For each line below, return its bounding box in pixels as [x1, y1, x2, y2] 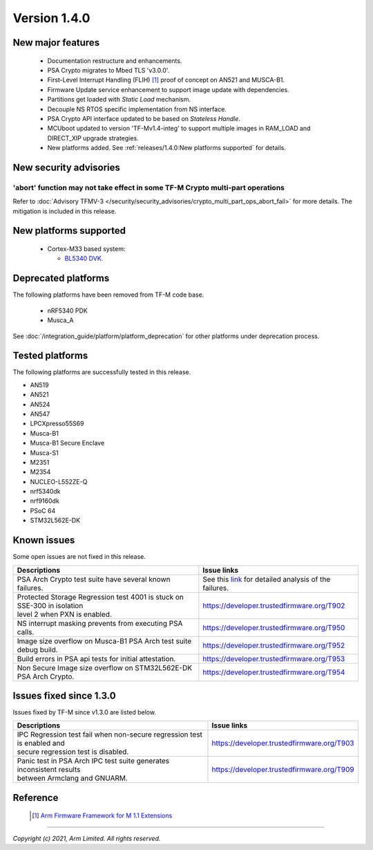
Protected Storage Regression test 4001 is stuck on [17, 592, 184, 602]
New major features [12, 37, 100, 48]
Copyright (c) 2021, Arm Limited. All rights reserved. [12, 834, 161, 842]
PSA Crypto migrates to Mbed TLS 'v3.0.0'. [47, 66, 170, 74]
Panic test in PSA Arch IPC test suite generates [17, 756, 169, 766]
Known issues [12, 535, 75, 546]
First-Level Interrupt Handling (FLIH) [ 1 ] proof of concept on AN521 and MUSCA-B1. [47, 76, 285, 84]
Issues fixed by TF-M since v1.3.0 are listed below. [12, 708, 157, 717]
